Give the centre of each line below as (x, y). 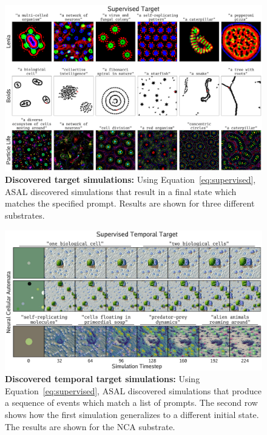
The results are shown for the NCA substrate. (90, 426)
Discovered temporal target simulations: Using (103, 379)
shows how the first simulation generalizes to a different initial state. (132, 415)
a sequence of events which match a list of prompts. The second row (131, 402)
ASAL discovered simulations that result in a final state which (121, 191)
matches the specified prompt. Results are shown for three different (130, 203)
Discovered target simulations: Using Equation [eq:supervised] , (130, 180)
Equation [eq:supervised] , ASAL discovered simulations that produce (133, 390)
